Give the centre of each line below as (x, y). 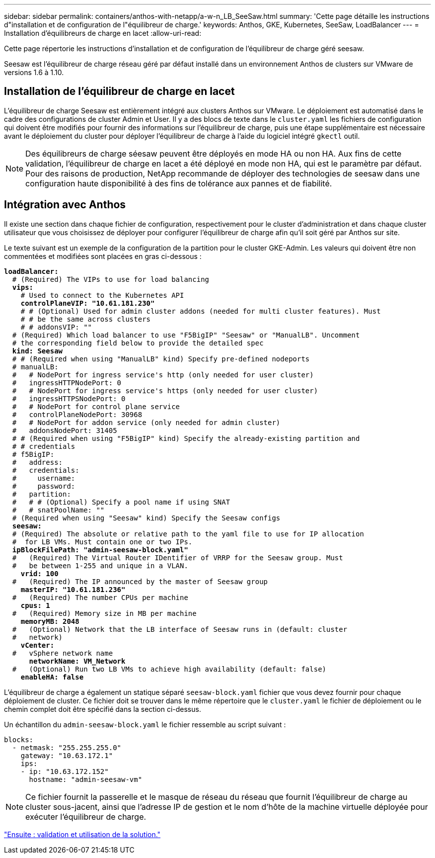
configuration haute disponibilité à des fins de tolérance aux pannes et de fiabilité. (179, 183)
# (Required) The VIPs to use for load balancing (111, 279)
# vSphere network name (63, 653)
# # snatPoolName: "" (58, 510)
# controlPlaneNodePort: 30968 (77, 414)
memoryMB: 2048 (50, 621)
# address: (37, 462)
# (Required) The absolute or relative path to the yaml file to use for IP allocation (188, 534)
